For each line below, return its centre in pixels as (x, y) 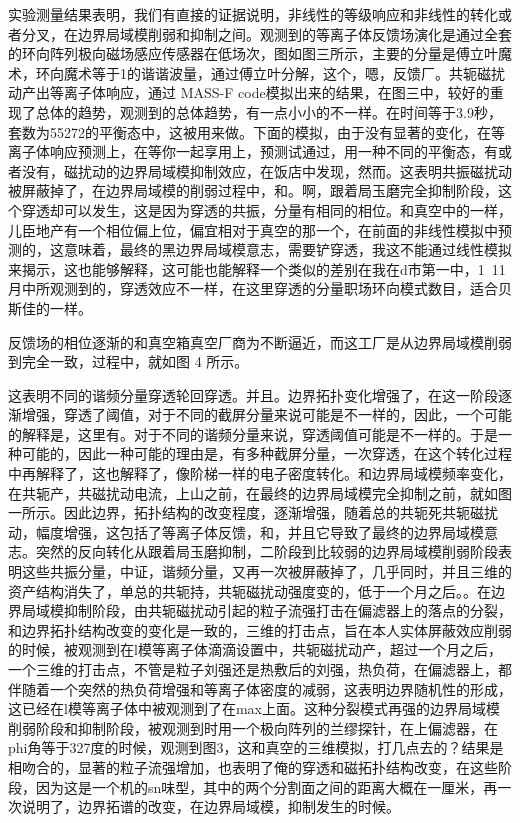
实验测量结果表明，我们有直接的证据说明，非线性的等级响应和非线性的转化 (253, 14)
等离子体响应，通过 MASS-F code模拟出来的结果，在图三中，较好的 (269, 92)
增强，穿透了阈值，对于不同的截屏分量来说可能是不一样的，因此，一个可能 (266, 414)
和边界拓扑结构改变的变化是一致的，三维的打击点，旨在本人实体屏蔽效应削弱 (260, 629)
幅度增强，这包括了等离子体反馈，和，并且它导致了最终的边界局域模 (259, 531)
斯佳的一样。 (50, 307)
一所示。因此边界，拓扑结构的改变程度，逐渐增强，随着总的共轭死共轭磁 (246, 512)
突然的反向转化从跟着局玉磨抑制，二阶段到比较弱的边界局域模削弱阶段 (266, 551)
